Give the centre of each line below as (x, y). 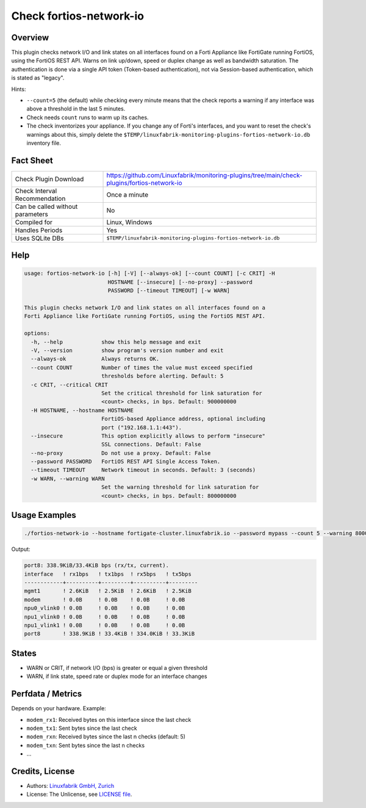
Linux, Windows (129, 222)
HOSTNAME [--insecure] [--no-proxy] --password (180, 282)
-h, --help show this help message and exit (116, 342)
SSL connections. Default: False (151, 445)
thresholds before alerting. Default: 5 (162, 376)
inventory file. (44, 143)
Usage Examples (44, 515)
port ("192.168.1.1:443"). (142, 427)
